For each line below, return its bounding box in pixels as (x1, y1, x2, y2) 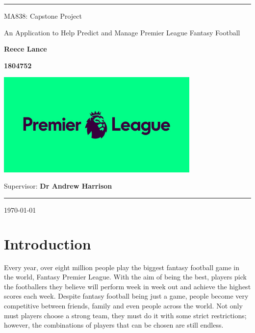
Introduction (4, 233, 91, 253)
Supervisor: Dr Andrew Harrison (4, 181, 112, 191)
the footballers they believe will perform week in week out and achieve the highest (4, 281, 251, 291)
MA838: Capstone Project (4, 11, 82, 21)
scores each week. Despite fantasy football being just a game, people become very (4, 291, 249, 301)
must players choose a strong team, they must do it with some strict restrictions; (4, 310, 247, 320)
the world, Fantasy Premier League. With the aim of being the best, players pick (4, 272, 247, 282)
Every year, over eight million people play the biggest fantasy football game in (4, 262, 239, 272)
